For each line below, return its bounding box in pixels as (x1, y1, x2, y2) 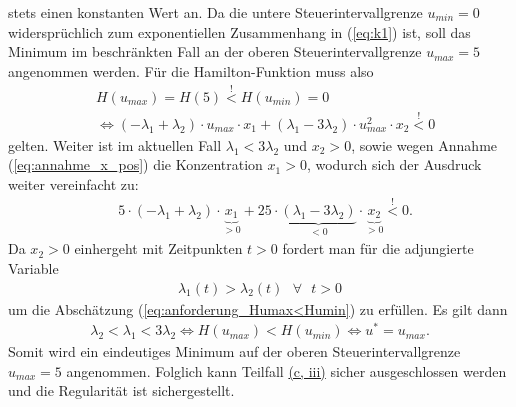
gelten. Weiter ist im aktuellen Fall (8, 134, 222, 155)
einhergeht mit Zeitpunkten (74, 238, 243, 259)
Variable (8, 257, 59, 278)
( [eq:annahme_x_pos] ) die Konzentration (8, 154, 263, 175)
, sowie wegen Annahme (351, 134, 498, 155)
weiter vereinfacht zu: (8, 174, 139, 195)
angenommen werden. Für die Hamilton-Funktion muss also (8, 60, 374, 81)
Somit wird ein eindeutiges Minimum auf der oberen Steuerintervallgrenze (8, 341, 461, 362)
